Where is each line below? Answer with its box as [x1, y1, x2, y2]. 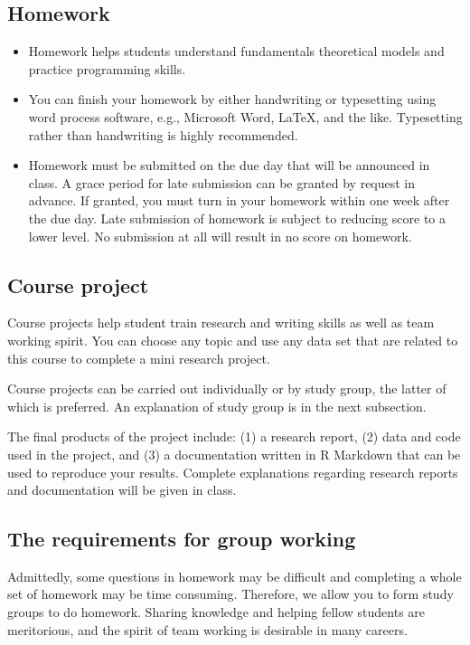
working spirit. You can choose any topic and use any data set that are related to [7, 330, 458, 349]
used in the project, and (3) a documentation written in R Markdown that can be [7, 444, 461, 463]
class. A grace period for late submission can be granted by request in [28, 173, 416, 192]
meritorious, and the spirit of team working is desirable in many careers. [7, 620, 408, 639]
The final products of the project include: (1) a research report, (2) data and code [7, 427, 461, 446]
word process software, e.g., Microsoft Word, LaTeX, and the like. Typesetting [28, 107, 463, 126]
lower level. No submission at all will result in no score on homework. [28, 226, 412, 245]
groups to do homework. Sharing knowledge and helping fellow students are [7, 602, 426, 621]
